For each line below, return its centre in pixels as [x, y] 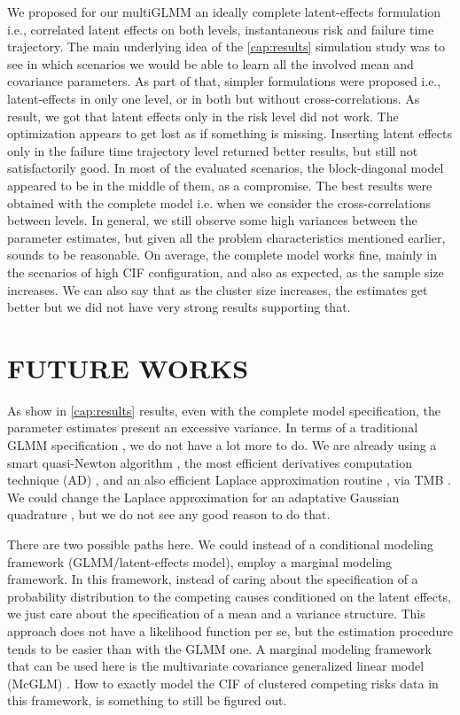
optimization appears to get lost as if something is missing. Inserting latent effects [230, 133]
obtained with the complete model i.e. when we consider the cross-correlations [219, 202]
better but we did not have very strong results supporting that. [179, 307]
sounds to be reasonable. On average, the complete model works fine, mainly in [222, 255]
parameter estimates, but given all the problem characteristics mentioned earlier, [226, 237]
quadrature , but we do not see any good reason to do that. [169, 514]
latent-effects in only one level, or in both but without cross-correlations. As [214, 98]
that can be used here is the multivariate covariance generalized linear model [216, 666]
